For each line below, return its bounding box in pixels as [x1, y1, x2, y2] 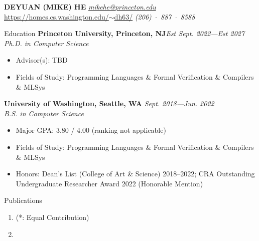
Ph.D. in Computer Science [4, 38, 89, 48]
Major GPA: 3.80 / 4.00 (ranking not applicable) [16, 125, 166, 135]
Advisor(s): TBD [16, 55, 68, 65]
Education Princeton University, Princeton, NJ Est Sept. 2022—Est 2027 [4, 28, 245, 39]
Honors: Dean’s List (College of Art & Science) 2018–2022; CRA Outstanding [16, 168, 255, 179]
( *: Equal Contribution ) [16, 211, 89, 222]
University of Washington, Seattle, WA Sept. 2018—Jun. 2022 [4, 98, 214, 109]
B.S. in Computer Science [4, 108, 84, 118]
